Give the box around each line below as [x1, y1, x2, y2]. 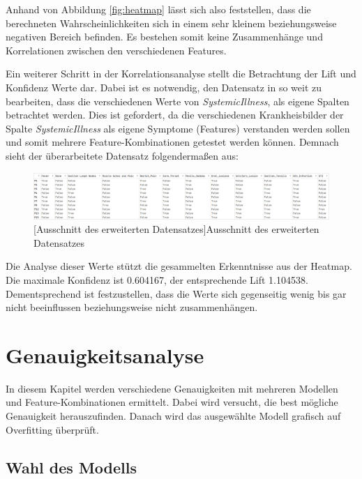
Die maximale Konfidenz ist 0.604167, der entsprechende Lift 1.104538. [6, 272, 308, 287]
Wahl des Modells [6, 456, 137, 478]
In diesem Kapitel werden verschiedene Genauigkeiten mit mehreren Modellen [6, 381, 338, 395]
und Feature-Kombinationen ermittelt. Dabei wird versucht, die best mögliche [6, 395, 338, 409]
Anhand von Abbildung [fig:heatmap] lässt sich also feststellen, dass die [6, 2, 311, 16]
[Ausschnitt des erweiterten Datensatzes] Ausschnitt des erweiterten [33, 222, 319, 236]
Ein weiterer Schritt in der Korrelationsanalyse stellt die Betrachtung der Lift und [6, 66, 356, 81]
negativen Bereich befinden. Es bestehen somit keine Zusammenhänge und [6, 29, 323, 44]
